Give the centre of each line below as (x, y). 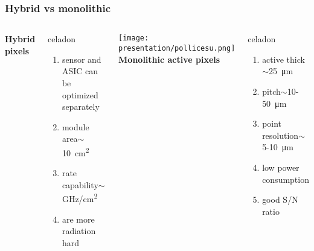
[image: (134, 38)
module (75, 126)
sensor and (82, 59)
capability (80, 184)
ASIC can (80, 71)
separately (81, 106)
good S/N (280, 199)
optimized (80, 94)
